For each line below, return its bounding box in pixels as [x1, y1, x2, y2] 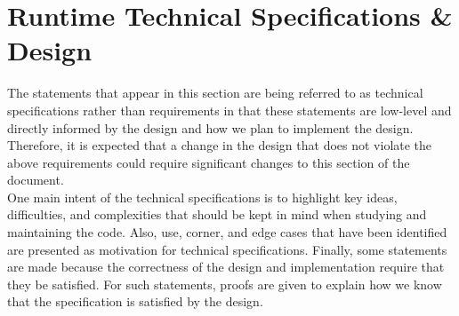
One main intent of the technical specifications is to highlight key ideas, [7, 187, 398, 206]
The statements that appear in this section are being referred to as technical [7, 83, 423, 102]
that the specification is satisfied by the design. [7, 292, 263, 311]
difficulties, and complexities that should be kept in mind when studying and [7, 205, 427, 224]
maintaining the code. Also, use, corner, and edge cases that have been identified [7, 223, 447, 241]
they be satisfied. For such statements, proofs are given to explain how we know [7, 274, 442, 293]
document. [7, 170, 64, 189]
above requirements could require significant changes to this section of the [7, 153, 410, 171]
